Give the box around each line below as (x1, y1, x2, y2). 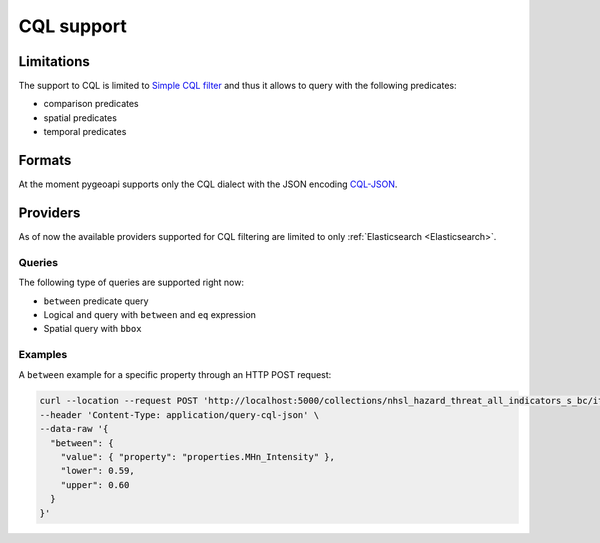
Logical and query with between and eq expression (43, 308, 257, 320)
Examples (18, 348, 68, 362)
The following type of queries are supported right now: (18, 276, 245, 289)
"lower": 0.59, (60, 465, 135, 477)
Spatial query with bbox (43, 323, 142, 335)
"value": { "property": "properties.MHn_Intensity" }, (60, 451, 335, 463)
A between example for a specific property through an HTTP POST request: (18, 368, 332, 380)
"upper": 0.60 (60, 479, 130, 490)
